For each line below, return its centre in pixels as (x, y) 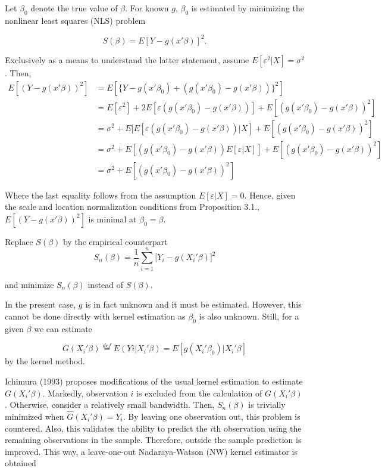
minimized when (35, 416)
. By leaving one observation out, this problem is (212, 416)
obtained (21, 463)
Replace (19, 241)
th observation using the (257, 428)
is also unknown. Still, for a (249, 316)
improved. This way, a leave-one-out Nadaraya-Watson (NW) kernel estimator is (151, 451)
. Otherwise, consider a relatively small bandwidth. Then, (110, 405)
